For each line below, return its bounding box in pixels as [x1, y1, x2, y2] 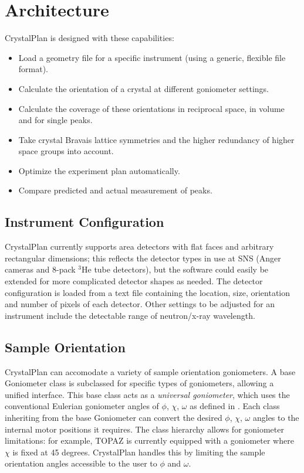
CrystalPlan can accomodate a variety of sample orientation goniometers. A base [5, 365, 296, 377]
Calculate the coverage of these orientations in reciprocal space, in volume [18, 102, 285, 114]
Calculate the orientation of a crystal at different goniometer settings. [18, 82, 269, 94]
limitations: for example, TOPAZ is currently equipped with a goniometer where [5, 434, 294, 447]
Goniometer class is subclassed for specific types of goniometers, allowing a [5, 377, 274, 389]
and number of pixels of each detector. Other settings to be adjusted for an [5, 298, 275, 310]
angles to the [252, 411, 299, 423]
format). [18, 63, 49, 75]
